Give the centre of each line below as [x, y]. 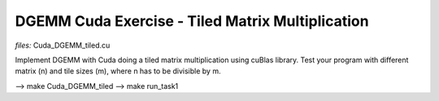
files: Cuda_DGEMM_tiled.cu [63, 45]
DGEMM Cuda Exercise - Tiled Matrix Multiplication [192, 21]
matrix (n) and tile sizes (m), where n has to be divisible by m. [118, 71]
